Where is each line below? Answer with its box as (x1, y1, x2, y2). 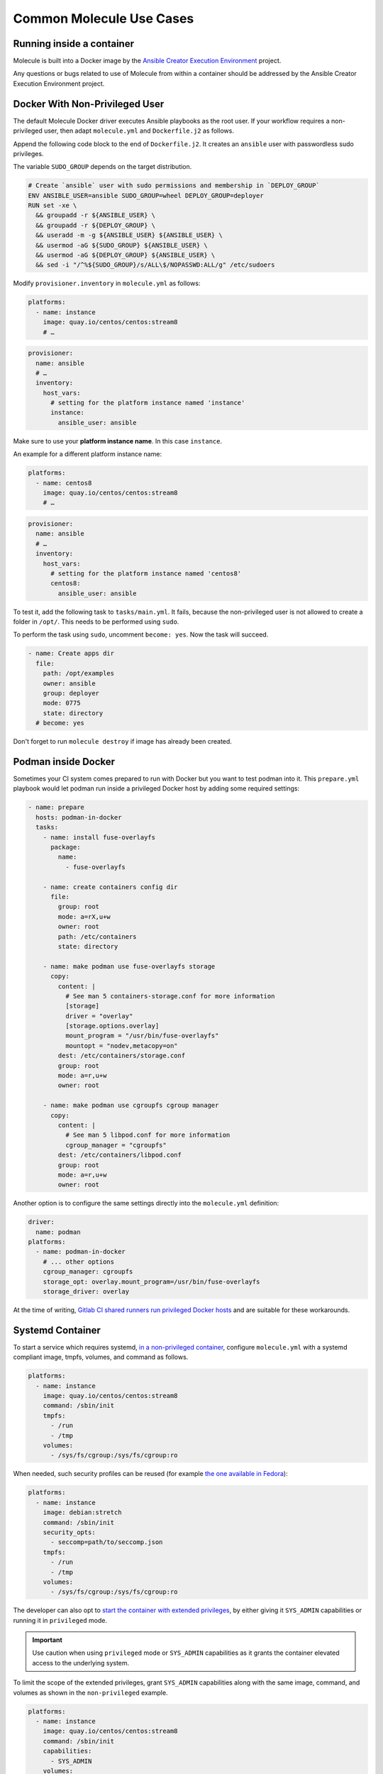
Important (32, 1636, 63, 1644)
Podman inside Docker (13, 756, 116, 768)
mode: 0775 (43, 699, 81, 707)
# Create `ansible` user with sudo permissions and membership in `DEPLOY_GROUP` (28, 182, 321, 189)
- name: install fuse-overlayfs (43, 833, 156, 841)
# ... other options (43, 1257, 115, 1266)
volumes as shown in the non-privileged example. (13, 1688, 168, 1697)
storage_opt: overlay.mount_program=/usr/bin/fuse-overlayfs (43, 1277, 260, 1286)
